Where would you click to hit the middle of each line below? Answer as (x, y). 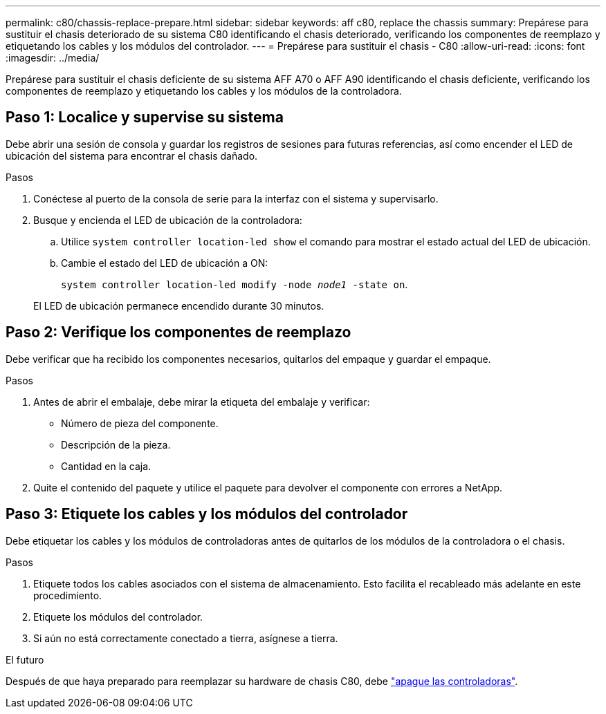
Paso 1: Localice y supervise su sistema (145, 118)
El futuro (25, 659)
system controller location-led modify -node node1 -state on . (235, 284)
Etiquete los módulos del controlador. (118, 617)
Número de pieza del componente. (140, 423)
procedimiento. (68, 595)
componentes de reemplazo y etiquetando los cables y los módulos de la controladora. (204, 91)
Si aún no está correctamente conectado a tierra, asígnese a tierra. (186, 638)
